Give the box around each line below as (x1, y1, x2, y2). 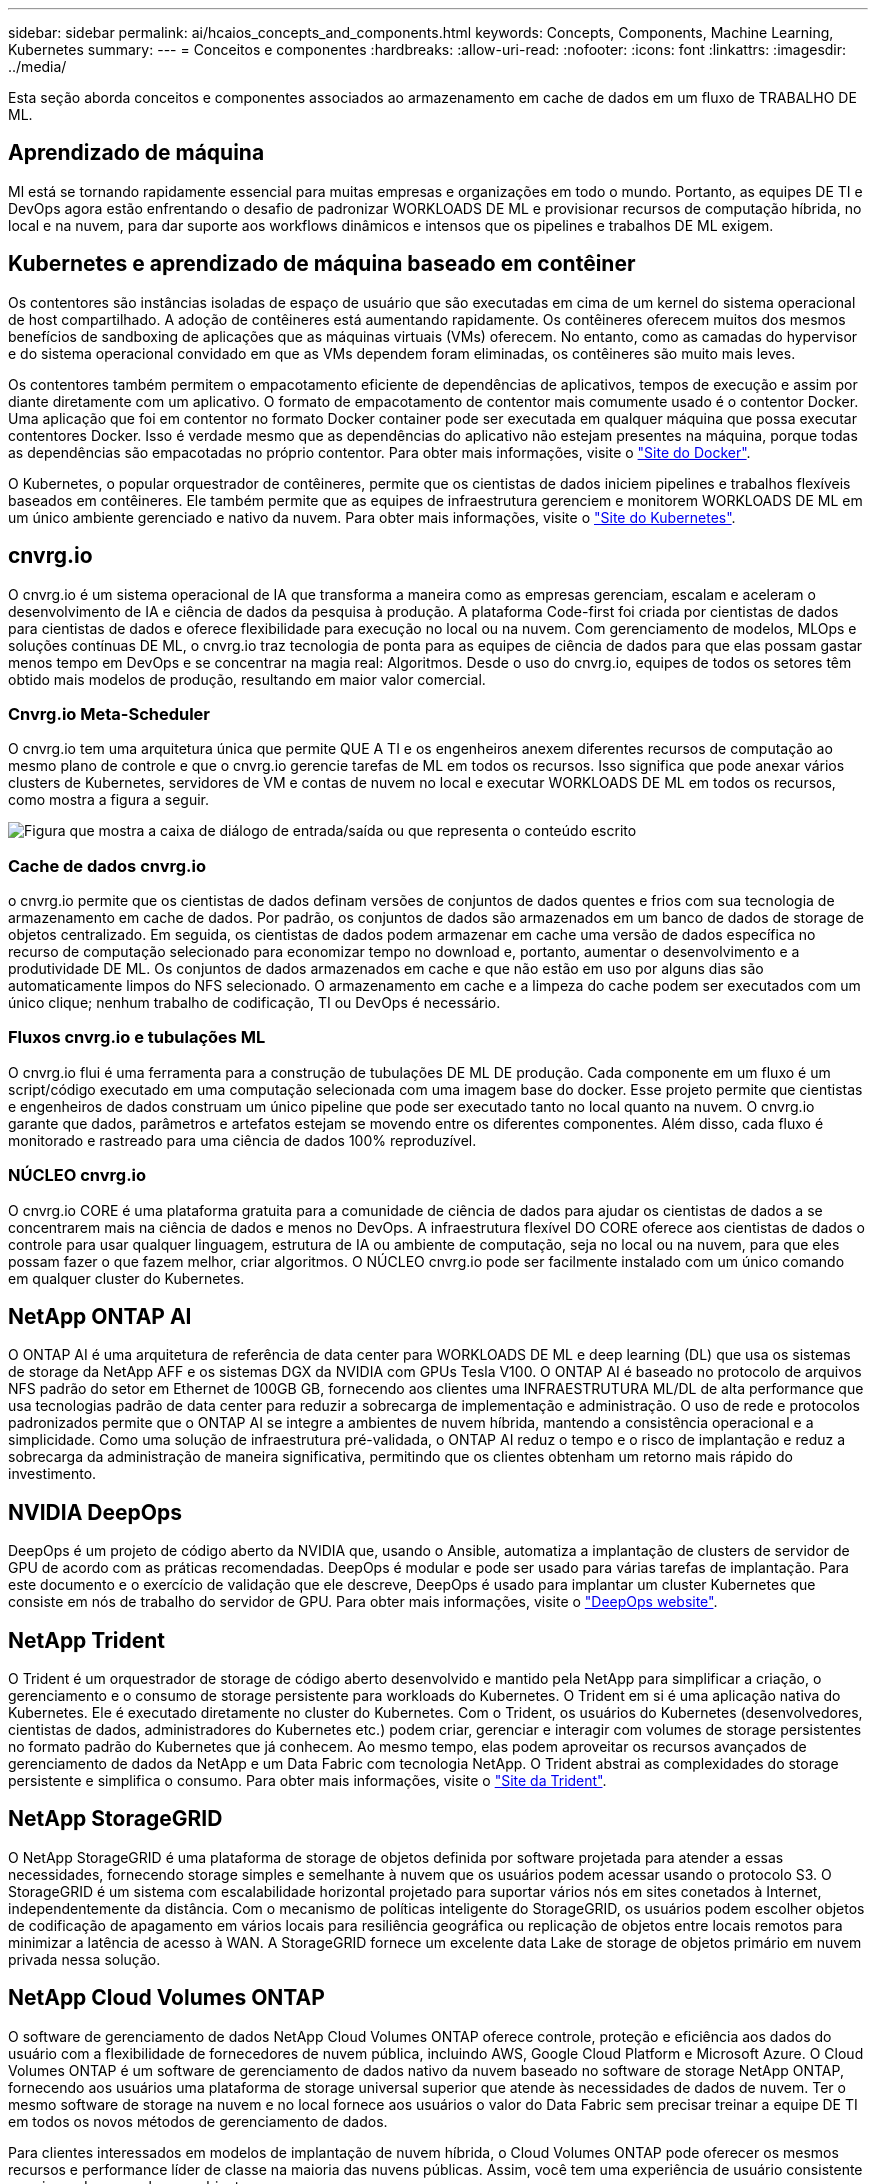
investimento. (8, 1465, 97, 1483)
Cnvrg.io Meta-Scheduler (8, 703, 211, 724)
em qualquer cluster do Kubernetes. (8, 1269, 245, 1287)
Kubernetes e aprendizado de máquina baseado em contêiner (8, 251, 636, 277)
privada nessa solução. (8, 1950, 161, 1968)
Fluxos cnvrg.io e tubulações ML (8, 1027, 266, 1048)
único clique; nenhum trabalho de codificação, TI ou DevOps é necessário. (8, 994, 501, 1012)
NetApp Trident (8, 1627, 166, 1653)
